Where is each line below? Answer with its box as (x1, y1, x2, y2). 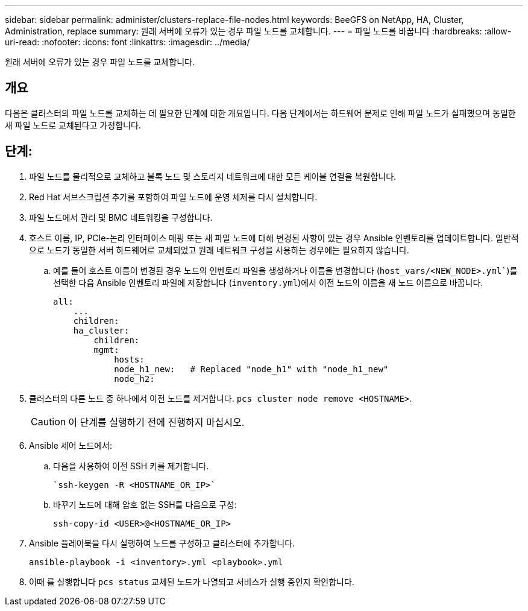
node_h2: (114, 373, 155, 384)
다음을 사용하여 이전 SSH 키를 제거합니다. (53, 460, 209, 471)
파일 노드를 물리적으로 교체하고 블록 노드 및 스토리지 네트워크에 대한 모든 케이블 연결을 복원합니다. (29, 171, 397, 182)
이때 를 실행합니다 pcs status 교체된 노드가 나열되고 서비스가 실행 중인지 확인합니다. (29, 576, 354, 587)
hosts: (114, 354, 145, 364)
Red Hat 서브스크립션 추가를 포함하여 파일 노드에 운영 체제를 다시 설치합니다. (29, 191, 318, 202)
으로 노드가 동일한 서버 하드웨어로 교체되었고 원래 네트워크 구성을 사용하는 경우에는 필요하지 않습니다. (29, 244, 409, 255)
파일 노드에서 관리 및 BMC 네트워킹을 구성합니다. (29, 212, 213, 223)
